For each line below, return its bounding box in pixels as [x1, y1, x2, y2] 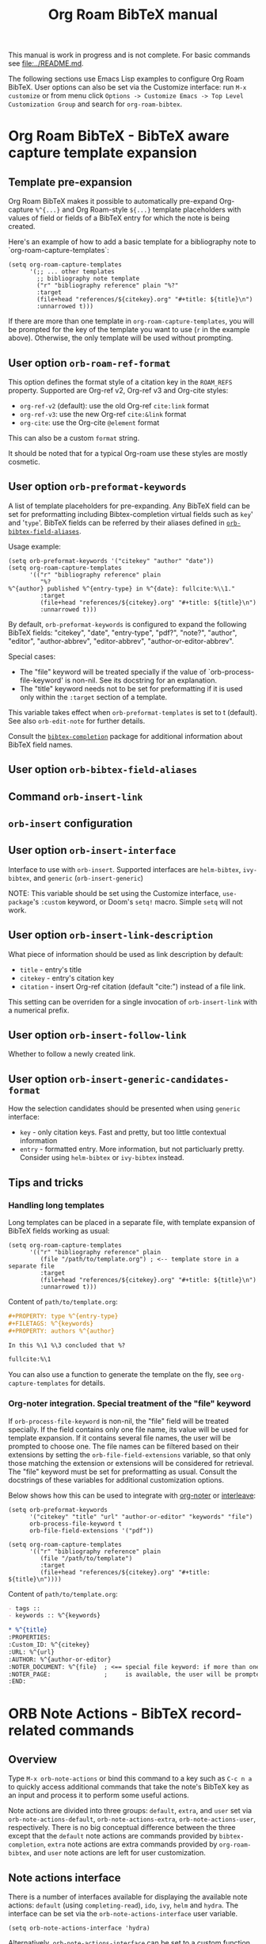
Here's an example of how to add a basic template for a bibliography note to [8, 237, 256, 247]
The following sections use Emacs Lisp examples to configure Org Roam [8, 74, 245, 84]
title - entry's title [19, 965, 82, 974]
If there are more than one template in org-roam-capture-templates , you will [8, 316, 255, 326]
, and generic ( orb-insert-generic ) [28, 873, 144, 882]
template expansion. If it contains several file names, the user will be [8, 1433, 231, 1442]
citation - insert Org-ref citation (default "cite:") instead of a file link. [19, 982, 246, 991]
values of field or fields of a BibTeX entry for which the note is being [8, 213, 230, 223]
